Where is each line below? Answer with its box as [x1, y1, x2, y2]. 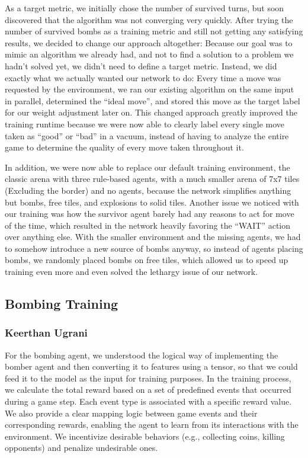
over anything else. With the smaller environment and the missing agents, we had [5, 230, 301, 243]
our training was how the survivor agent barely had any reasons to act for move [5, 207, 294, 220]
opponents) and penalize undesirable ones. [5, 441, 158, 454]
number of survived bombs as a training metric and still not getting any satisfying [5, 25, 303, 37]
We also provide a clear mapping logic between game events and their [5, 406, 258, 419]
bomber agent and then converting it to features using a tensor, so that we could [5, 360, 298, 373]
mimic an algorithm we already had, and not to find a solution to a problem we [5, 48, 294, 60]
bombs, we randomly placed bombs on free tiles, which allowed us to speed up [5, 254, 288, 266]
